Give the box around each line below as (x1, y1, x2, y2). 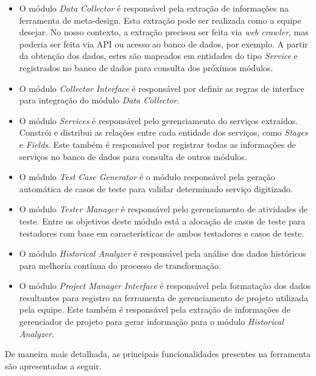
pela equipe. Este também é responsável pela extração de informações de (19, 303, 290, 316)
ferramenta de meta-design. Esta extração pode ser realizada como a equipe (19, 13, 301, 26)
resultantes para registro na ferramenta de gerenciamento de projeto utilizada (19, 291, 309, 304)
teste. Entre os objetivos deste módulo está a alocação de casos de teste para (19, 214, 306, 227)
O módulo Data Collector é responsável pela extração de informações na (19, 2, 289, 14)
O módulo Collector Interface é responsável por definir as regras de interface (19, 82, 304, 94)
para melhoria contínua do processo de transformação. (19, 259, 221, 271)
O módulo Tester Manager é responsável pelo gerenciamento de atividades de (19, 203, 308, 215)
